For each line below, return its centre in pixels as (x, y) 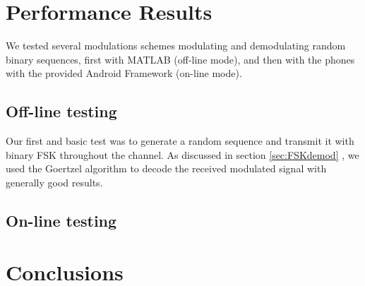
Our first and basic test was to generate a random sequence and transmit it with (180, 141)
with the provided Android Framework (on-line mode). (124, 73)
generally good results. (54, 182)
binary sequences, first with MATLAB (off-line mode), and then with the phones (180, 59)
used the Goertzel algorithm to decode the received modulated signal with (166, 168)
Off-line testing (61, 111)
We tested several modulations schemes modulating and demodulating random (176, 46)
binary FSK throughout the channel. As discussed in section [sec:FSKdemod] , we (182, 154)
